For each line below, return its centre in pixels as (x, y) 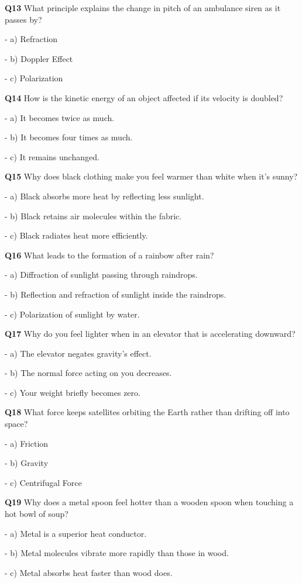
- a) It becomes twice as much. (60, 117)
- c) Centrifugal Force (43, 482)
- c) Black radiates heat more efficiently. (76, 235)
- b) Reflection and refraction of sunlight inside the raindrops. (116, 294)
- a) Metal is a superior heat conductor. (76, 533)
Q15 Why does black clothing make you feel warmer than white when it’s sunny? (151, 176)
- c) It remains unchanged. (52, 156)
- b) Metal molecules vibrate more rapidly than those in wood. (117, 553)
